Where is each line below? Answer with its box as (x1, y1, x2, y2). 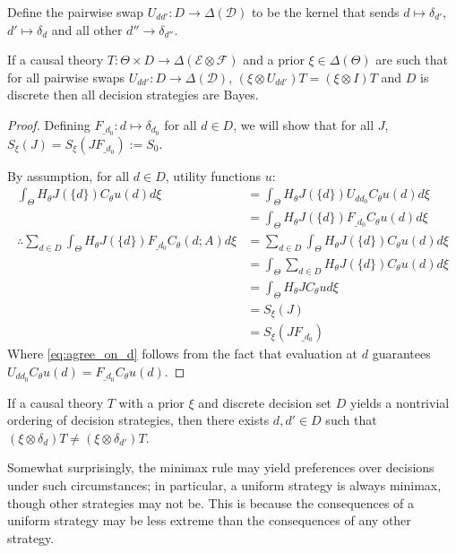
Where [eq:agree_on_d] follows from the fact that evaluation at (7, 344, 358, 363)
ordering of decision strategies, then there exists (7, 410, 270, 429)
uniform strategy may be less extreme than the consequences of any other (7, 511, 411, 530)
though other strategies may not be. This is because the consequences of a (7, 493, 415, 512)
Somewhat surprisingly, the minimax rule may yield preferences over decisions (7, 458, 434, 477)
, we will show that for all (233, 115, 374, 134)
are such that (375, 50, 448, 69)
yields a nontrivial (349, 393, 450, 411)
